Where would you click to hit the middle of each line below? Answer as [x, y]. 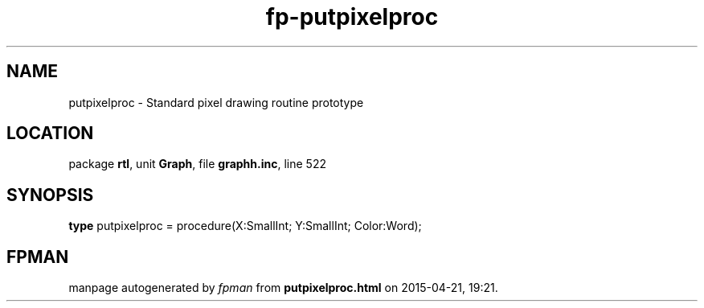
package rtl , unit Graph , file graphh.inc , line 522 [197, 164]
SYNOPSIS [50, 195]
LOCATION [50, 133]
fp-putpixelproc [352, 17]
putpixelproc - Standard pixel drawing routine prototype [216, 102]
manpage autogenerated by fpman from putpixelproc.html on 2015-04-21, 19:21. [283, 288]
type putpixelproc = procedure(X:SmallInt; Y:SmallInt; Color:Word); [245, 226]
